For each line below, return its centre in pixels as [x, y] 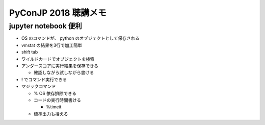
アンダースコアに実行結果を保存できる [60, 66]
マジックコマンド [39, 86]
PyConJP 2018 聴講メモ [58, 13]
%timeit [54, 107]
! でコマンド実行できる [44, 79]
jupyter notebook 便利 [45, 26]
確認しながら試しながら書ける [64, 73]
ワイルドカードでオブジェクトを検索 [58, 59]
